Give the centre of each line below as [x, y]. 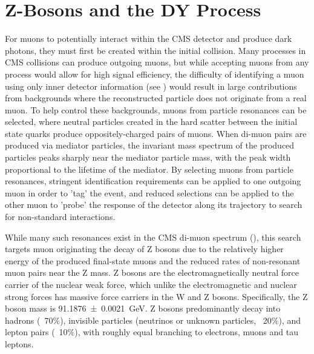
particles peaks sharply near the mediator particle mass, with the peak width [148, 157]
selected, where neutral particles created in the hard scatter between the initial [151, 122]
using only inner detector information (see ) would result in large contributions [151, 86]
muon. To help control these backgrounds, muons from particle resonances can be [156, 109]
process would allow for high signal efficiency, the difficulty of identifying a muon [155, 74]
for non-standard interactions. [60, 217]
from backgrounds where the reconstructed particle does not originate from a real [156, 98]
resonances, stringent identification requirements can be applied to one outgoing [153, 181]
